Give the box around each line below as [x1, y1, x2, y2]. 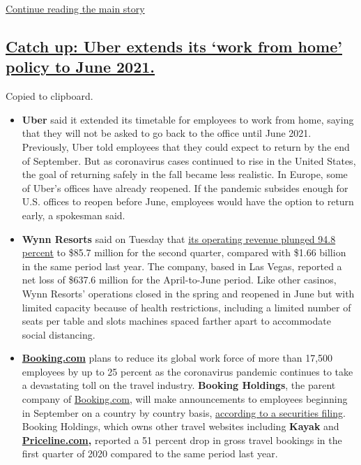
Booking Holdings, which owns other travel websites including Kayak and [22, 419, 339, 434]
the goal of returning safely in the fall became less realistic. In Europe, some [22, 167, 348, 182]
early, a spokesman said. [22, 207, 125, 222]
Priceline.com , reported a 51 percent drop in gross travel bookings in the [22, 432, 342, 447]
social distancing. [22, 327, 95, 341]
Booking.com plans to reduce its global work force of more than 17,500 [22, 350, 333, 365]
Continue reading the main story [6, 1, 145, 15]
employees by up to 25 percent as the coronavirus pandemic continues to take [22, 364, 353, 378]
